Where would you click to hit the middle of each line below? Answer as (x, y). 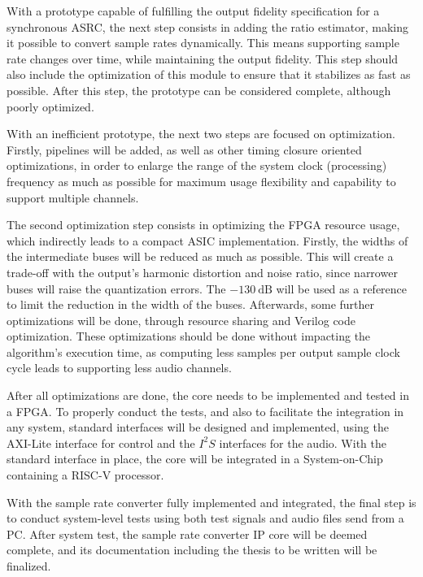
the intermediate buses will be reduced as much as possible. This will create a (200, 256)
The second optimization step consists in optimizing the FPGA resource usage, (203, 225)
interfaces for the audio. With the (303, 443)
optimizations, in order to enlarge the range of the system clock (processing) (197, 165)
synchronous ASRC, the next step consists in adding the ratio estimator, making (207, 26)
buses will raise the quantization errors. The (116, 288)
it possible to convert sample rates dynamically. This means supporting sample (203, 43)
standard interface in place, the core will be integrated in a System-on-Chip (195, 459)
